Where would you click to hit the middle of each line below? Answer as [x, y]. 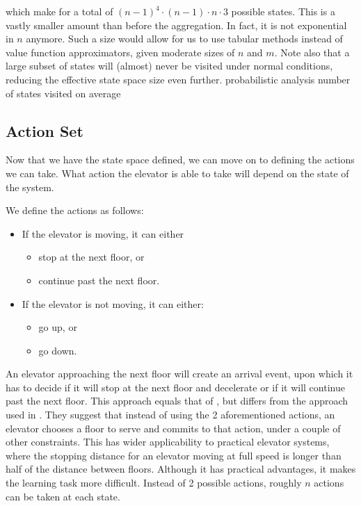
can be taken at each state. [63, 496]
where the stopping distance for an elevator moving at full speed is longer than [174, 455]
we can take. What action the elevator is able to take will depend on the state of [177, 173]
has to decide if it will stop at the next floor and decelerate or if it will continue [175, 387]
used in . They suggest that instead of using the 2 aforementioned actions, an [170, 415]
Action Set [45, 130]
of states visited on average [63, 93]
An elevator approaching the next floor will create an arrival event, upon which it [179, 374]
